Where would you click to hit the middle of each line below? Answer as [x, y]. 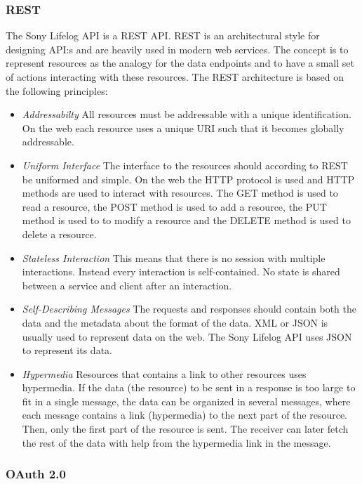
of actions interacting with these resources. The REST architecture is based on [175, 77]
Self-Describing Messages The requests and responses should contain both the [189, 309]
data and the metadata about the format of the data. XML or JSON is [175, 322]
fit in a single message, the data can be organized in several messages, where [186, 401]
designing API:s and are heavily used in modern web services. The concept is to [177, 49]
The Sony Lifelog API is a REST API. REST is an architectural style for [163, 35]
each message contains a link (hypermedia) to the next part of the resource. [185, 415]
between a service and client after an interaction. [127, 285]
